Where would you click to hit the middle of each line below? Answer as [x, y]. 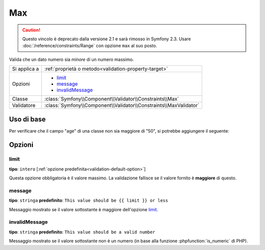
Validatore [24, 106]
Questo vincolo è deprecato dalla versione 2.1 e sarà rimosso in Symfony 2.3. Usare [107, 39]
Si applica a [26, 69]
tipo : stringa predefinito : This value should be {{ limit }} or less [89, 200]
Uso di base [27, 119]
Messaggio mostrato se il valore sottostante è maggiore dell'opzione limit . [84, 209]
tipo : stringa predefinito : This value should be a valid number [82, 232]
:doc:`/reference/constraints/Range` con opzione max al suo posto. [90, 46]
